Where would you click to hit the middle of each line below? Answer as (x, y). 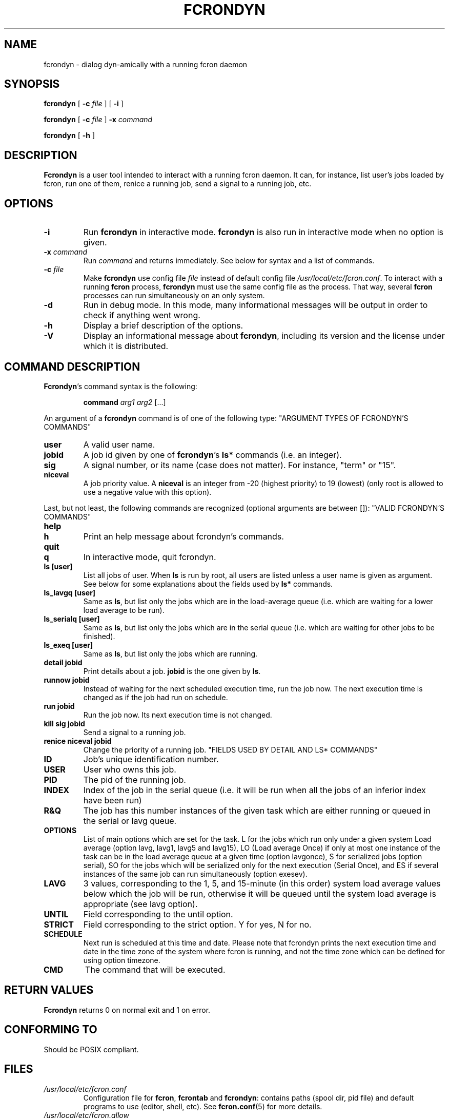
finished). (99, 636)
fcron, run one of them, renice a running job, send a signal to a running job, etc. (178, 184)
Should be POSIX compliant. (91, 1049)
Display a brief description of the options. (163, 326)
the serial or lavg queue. (130, 821)
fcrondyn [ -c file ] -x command (98, 120)
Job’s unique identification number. (151, 759)
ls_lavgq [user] (70, 592)
